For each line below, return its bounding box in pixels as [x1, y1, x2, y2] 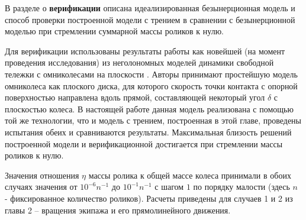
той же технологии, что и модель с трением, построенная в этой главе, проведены [5, 114, 301, 127]
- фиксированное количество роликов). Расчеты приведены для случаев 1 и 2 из [5, 192, 293, 204]
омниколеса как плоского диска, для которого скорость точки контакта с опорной [5, 79, 298, 92]
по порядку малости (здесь [193, 180, 290, 193]
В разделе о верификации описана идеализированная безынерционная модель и [5, 2, 295, 14]
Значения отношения [5, 169, 79, 181]
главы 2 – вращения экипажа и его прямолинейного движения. [5, 203, 231, 216]
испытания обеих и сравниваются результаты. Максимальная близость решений [5, 125, 292, 138]
